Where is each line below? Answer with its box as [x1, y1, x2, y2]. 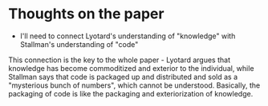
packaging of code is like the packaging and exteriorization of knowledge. [8, 88, 254, 98]
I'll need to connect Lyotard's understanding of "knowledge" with [19, 31, 236, 41]
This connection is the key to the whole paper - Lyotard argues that [8, 55, 231, 65]
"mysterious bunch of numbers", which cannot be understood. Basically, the [8, 80, 261, 90]
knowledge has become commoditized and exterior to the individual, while [8, 63, 254, 73]
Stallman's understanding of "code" [19, 39, 139, 49]
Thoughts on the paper [8, 5, 164, 23]
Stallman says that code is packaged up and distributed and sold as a [8, 72, 238, 81]
